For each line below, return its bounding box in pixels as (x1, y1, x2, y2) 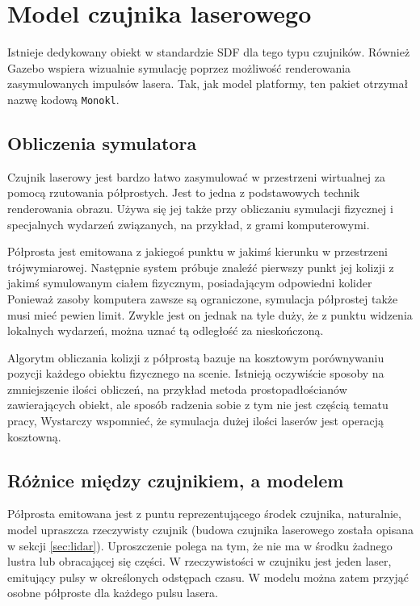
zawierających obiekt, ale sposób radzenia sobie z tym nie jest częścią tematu (7, 396, 388, 413)
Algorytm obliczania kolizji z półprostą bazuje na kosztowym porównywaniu (7, 349, 384, 366)
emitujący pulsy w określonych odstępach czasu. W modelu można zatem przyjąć (7, 568, 409, 585)
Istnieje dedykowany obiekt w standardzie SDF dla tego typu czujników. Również (7, 44, 410, 61)
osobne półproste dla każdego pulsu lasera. (7, 584, 218, 601)
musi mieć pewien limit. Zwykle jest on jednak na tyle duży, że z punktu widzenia (7, 306, 413, 323)
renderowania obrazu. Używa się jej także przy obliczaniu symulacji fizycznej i (7, 199, 393, 216)
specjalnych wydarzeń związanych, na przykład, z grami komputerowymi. (7, 215, 370, 232)
